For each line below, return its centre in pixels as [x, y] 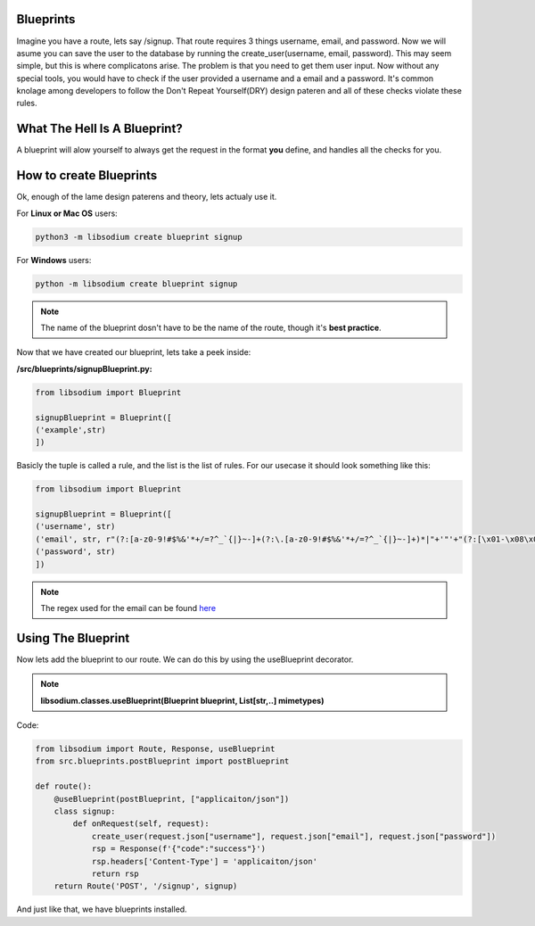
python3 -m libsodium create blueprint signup [139, 237]
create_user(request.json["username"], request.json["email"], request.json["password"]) [294, 836]
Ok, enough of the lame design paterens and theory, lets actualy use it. [147, 197]
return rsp [115, 873]
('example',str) [71, 430]
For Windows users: [54, 260]
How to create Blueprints [87, 175]
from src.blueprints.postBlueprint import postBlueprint [162, 761]
